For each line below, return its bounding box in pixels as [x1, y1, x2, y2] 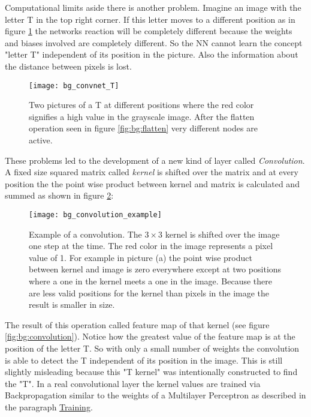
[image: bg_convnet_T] [29, 81, 119, 90]
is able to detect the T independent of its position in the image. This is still [5, 353, 283, 366]
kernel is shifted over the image [165, 227, 280, 240]
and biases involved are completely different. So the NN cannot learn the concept [5, 36, 303, 49]
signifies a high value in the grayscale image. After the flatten [29, 110, 255, 122]
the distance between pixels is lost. [5, 59, 132, 72]
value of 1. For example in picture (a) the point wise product [29, 251, 252, 263]
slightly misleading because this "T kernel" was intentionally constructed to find [5, 365, 298, 378]
